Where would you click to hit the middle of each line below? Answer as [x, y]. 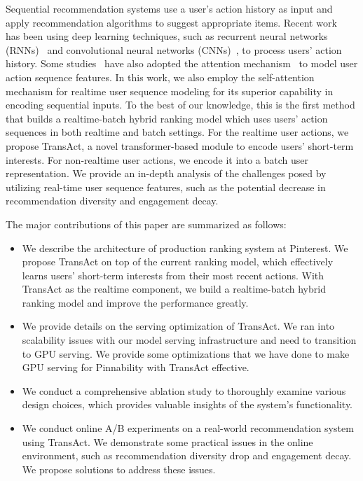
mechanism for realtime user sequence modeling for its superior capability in [170, 91]
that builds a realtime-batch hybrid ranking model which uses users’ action [167, 118]
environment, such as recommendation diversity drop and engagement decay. [187, 455]
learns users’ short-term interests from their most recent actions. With [173, 275]
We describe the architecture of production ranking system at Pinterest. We [185, 248]
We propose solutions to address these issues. [119, 469]
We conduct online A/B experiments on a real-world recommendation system [188, 428]
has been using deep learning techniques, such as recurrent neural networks [167, 36]
